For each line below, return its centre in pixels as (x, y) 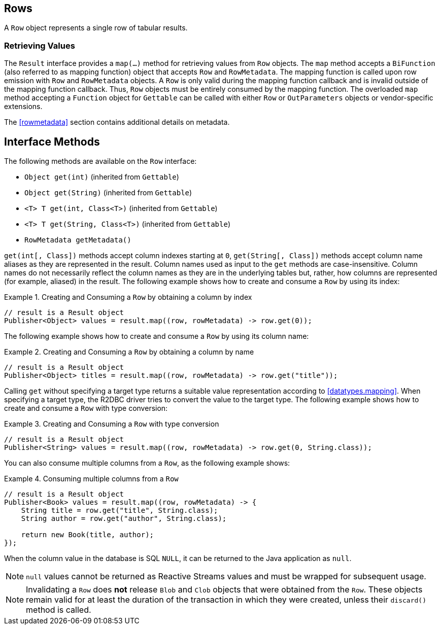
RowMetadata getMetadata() (78, 240)
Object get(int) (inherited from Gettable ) (102, 177)
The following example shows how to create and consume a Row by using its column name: (157, 336)
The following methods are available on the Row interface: (100, 161)
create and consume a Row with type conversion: (86, 408)
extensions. (23, 107)
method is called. (59, 610)
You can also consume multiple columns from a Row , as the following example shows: (147, 463)
